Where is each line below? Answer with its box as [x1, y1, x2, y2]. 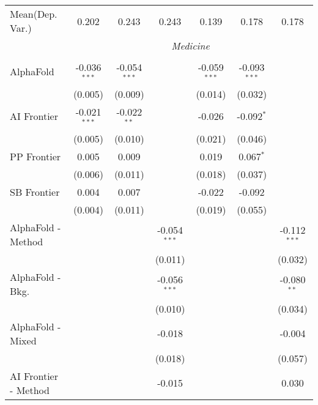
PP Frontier [10, 149, 61, 163]
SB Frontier [10, 184, 60, 199]
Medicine [171, 39, 210, 53]
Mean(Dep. [10, 7, 57, 21]
